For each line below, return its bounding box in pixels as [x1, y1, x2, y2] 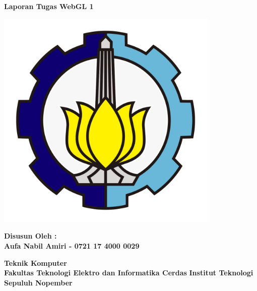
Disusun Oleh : [4, 230, 57, 241]
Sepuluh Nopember [4, 277, 73, 287]
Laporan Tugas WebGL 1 [4, 1, 94, 11]
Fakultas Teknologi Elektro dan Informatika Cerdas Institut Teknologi [4, 267, 253, 278]
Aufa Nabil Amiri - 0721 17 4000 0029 [4, 240, 140, 251]
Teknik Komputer [4, 257, 67, 268]
